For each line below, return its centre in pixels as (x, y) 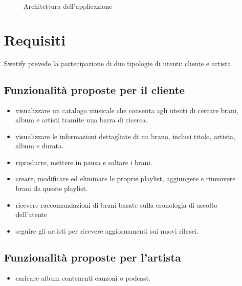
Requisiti (35, 39)
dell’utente (31, 214)
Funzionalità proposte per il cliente (94, 89)
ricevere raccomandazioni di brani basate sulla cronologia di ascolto (116, 204)
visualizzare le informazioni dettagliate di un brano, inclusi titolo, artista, (125, 136)
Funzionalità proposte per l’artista (92, 257)
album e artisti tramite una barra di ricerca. (82, 120)
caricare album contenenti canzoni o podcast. (83, 277)
